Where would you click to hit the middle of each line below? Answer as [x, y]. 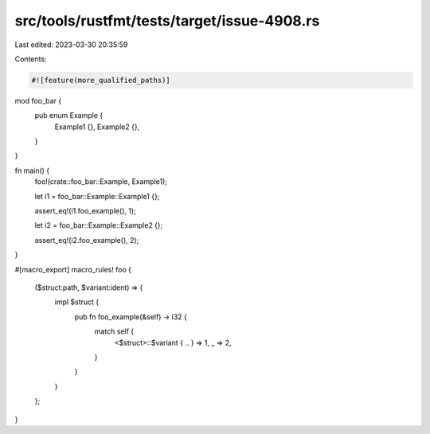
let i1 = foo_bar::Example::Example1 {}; [97, 196]
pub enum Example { [69, 115]
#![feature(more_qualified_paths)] [101, 80]
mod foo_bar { [38, 100]
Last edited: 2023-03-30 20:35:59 [71, 45]
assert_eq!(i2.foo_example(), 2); [87, 240]
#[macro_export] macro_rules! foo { [73, 269]
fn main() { [32, 170]
